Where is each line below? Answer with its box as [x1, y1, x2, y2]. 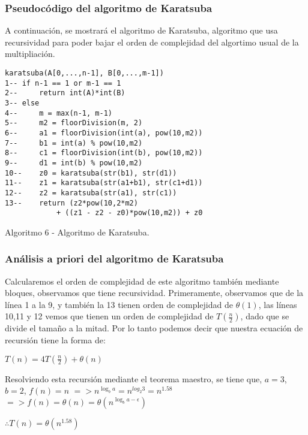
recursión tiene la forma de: [5, 334, 106, 346]
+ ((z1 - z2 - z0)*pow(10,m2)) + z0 [56, 209, 203, 217]
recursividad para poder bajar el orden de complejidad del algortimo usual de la [5, 35, 299, 48]
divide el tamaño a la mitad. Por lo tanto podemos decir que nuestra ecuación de [5, 322, 303, 334]
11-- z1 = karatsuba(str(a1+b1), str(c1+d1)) [5, 179, 203, 188]
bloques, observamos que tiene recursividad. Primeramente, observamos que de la [5, 286, 304, 299]
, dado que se [240, 310, 289, 322]
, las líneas [258, 298, 297, 310]
